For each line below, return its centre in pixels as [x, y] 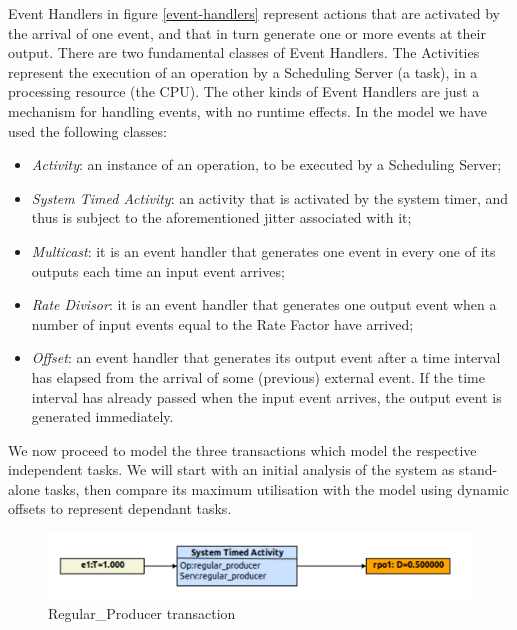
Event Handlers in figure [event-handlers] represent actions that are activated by [254, 13]
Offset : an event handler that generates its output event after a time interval [266, 357]
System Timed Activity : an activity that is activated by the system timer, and [270, 197]
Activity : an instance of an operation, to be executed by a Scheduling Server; [266, 164]
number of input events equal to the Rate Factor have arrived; [222, 323]
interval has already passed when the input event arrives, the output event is [266, 396]
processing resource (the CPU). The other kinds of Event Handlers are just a [244, 91]
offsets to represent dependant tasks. [120, 508]
